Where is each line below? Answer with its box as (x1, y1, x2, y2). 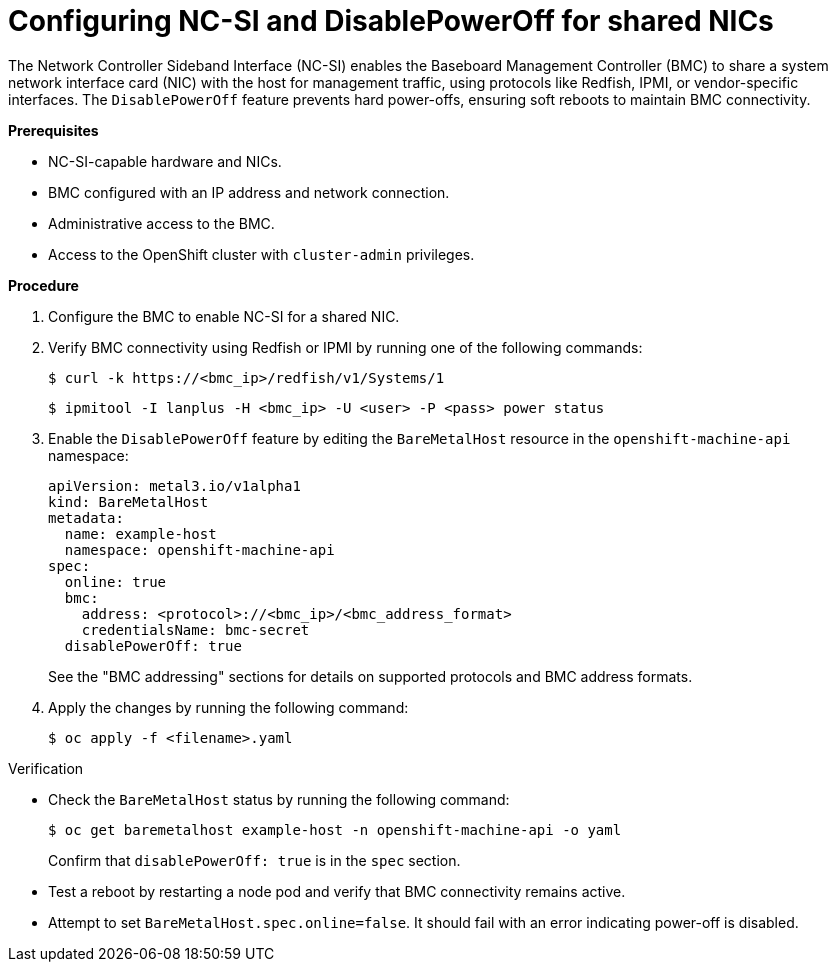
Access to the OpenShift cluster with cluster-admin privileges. (48, 245, 475, 263)
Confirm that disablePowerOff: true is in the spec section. (48, 851, 461, 869)
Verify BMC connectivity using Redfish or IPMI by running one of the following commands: (48, 338, 643, 356)
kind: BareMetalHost (48, 493, 209, 510)
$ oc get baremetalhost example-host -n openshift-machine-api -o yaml (48, 821, 622, 838)
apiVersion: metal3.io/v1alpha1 (48, 477, 301, 494)
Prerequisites (8, 121, 99, 139)
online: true (64, 573, 167, 590)
